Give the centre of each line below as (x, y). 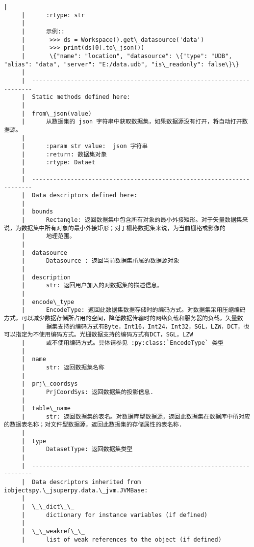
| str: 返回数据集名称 (63, 367)
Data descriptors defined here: (85, 196)
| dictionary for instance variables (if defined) (114, 515)
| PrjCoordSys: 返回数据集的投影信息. (88, 392)
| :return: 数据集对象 (64, 154)
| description (46, 277)
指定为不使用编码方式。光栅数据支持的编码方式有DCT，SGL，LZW (104, 335)
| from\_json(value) (56, 113)
